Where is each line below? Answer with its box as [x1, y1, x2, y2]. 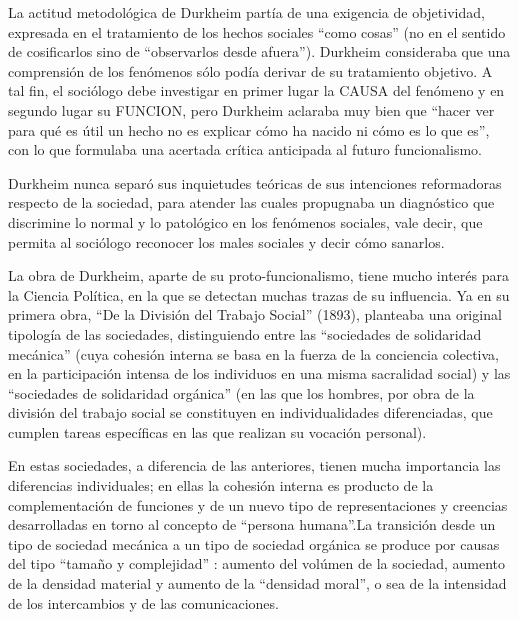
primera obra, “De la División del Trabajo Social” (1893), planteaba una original [8, 304, 502, 325]
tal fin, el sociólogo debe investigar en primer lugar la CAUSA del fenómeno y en [8, 80, 505, 101]
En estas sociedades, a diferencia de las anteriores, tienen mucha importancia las [8, 455, 501, 476]
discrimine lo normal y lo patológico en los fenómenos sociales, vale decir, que [8, 211, 483, 232]
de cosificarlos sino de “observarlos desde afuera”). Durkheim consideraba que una [8, 41, 511, 62]
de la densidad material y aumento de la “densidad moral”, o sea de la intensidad [8, 573, 507, 594]
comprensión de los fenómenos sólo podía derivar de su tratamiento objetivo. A [8, 60, 493, 81]
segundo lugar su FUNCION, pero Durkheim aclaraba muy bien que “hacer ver [8, 99, 495, 120]
